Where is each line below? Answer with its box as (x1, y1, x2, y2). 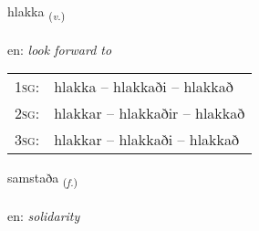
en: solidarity (7, 206, 80, 226)
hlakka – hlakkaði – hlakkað (54, 76, 233, 98)
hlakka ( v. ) (7, 2, 66, 23)
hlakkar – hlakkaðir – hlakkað (54, 102, 245, 124)
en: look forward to (7, 39, 112, 58)
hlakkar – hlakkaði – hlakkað (54, 129, 239, 151)
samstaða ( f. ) (7, 168, 78, 190)
